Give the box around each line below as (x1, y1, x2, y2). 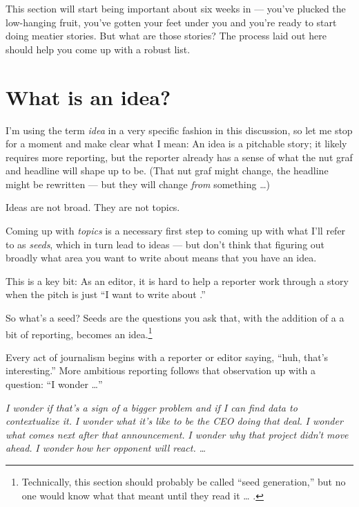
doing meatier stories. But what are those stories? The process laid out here (6, 28, 327, 43)
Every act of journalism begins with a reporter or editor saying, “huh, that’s (6, 349, 329, 364)
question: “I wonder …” (6, 377, 103, 391)
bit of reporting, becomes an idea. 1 (6, 324, 153, 341)
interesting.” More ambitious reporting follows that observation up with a (6, 363, 316, 378)
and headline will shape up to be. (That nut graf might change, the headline (6, 163, 329, 178)
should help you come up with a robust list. (6, 42, 191, 56)
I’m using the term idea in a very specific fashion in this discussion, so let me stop (6, 122, 353, 137)
